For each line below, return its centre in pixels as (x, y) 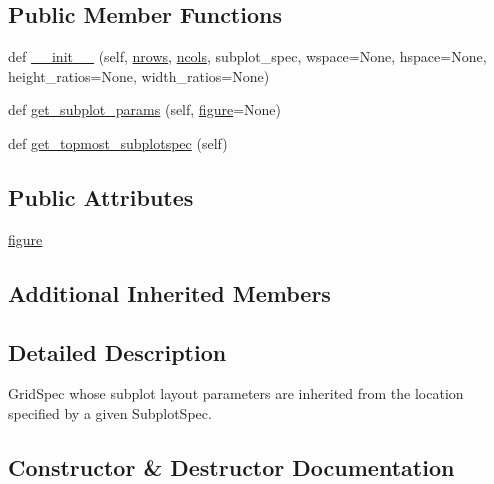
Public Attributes (101, 196)
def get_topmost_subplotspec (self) (118, 142)
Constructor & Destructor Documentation (231, 466)
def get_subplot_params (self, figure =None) (144, 109)
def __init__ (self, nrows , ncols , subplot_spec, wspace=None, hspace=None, (247, 56)
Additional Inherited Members (169, 292)
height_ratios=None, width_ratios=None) (139, 75)
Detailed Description (117, 351)
